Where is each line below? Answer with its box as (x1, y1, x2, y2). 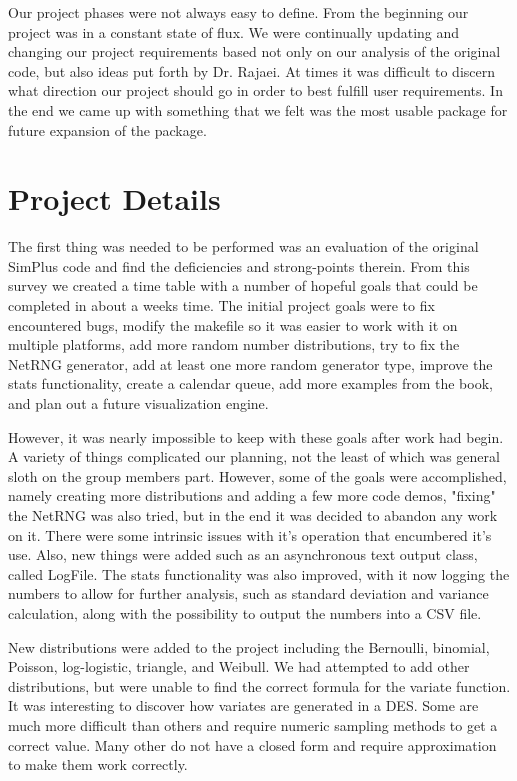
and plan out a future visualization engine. (8, 393, 269, 414)
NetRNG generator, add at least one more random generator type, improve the (8, 353, 493, 374)
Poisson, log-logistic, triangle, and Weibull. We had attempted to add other (8, 656, 470, 677)
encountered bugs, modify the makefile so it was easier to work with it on (8, 314, 458, 335)
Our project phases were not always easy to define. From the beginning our (8, 2, 469, 22)
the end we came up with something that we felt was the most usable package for (8, 99, 508, 120)
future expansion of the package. (8, 119, 207, 140)
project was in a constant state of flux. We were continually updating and (8, 21, 460, 42)
